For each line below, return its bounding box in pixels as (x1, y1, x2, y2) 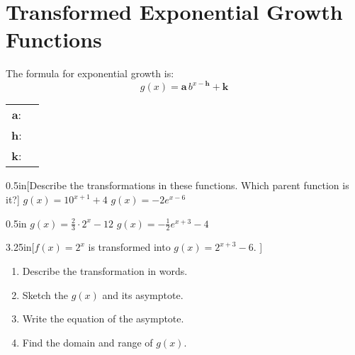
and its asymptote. (102, 287, 184, 302)
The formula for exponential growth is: (6, 66, 174, 81)
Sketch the (22, 287, 68, 302)
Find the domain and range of (22, 334, 153, 349)
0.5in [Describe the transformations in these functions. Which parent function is (6, 178, 349, 193)
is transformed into (88, 240, 171, 254)
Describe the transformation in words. (22, 264, 188, 278)
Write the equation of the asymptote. (22, 311, 184, 326)
